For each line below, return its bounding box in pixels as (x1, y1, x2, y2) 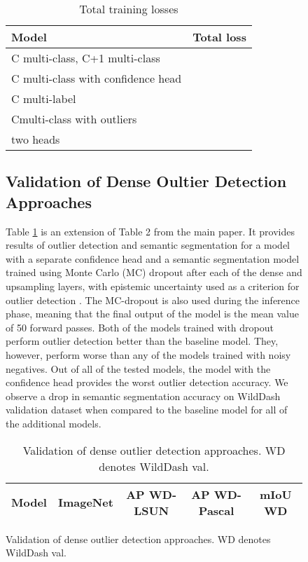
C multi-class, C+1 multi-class (11, 50, 160, 66)
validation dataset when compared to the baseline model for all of (6, 402, 288, 417)
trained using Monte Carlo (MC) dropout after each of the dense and (6, 265, 302, 280)
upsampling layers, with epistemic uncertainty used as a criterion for (6, 278, 300, 293)
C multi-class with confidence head (11, 70, 182, 86)
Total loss (192, 29, 246, 45)
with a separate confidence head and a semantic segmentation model (6, 251, 300, 266)
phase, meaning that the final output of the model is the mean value (6, 306, 299, 321)
